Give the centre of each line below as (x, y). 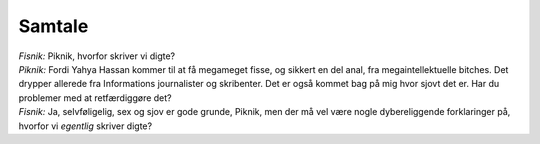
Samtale (53, 26)
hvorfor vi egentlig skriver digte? (85, 126)
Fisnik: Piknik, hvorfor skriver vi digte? (96, 56)
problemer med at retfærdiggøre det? (95, 97)
